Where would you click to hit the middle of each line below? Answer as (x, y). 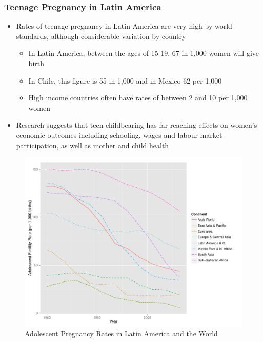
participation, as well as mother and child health (93, 145)
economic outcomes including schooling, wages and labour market (119, 135)
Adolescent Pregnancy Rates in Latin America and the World (121, 334)
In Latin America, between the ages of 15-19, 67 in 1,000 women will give (144, 53)
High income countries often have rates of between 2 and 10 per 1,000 (138, 98)
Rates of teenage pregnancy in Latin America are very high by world (124, 26)
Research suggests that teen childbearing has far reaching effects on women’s (137, 125)
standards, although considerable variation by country (101, 36)
